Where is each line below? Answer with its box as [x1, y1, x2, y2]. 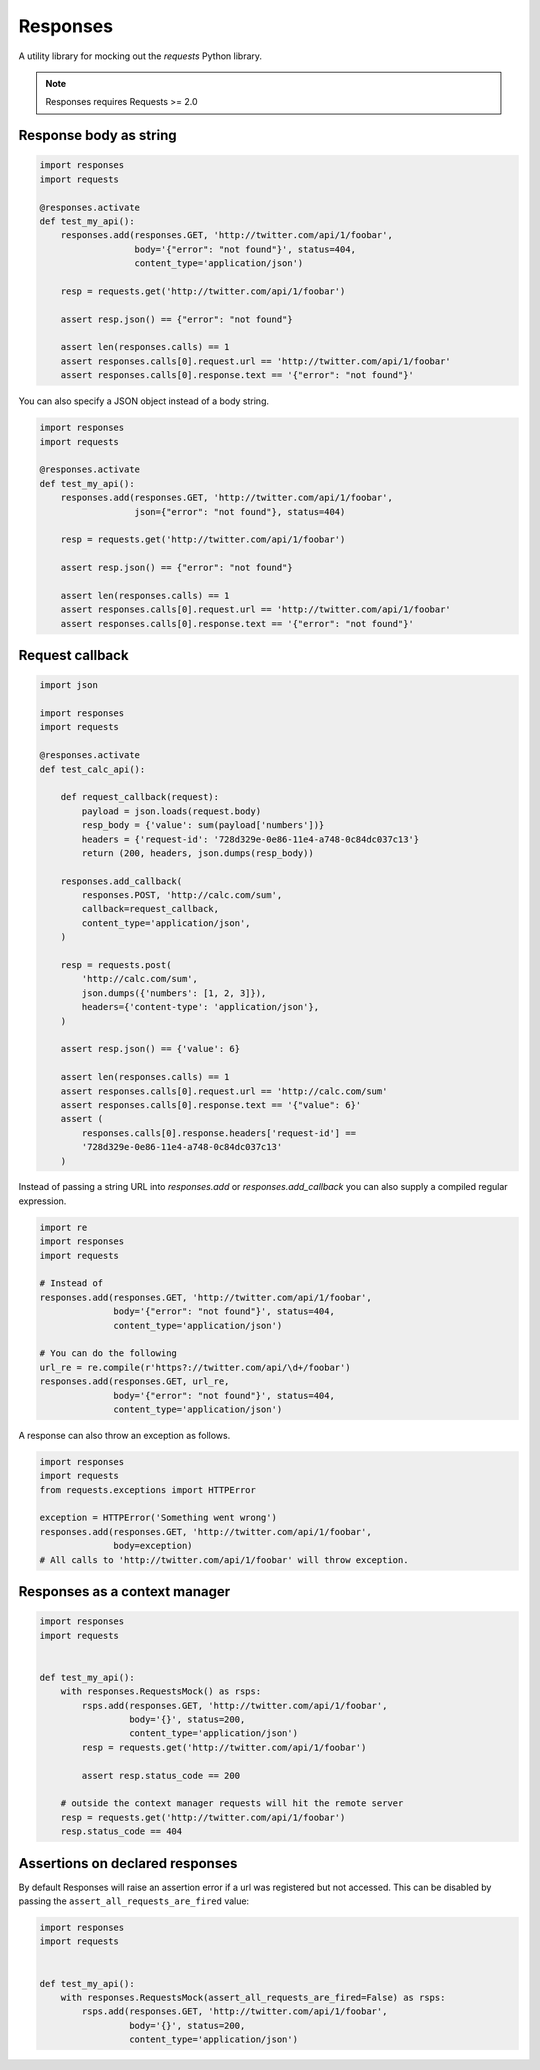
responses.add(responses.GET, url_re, [39, 1376, 230, 1387]
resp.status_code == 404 [60, 1826, 183, 1837]
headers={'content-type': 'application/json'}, [81, 1001, 320, 1013]
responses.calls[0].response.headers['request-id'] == [81, 1127, 357, 1139]
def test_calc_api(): [39, 763, 146, 775]
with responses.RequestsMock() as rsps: [60, 1686, 262, 1697]
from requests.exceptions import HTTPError [39, 1484, 257, 1495]
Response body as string [18, 127, 177, 144]
